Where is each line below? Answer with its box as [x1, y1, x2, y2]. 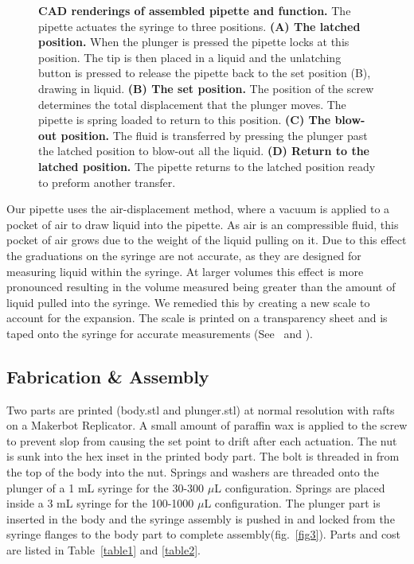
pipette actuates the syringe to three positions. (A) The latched [38, 18, 361, 34]
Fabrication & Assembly [6, 364, 209, 388]
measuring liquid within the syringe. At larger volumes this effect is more [6, 263, 364, 279]
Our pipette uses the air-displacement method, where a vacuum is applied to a [6, 200, 390, 217]
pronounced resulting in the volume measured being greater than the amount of [6, 278, 396, 295]
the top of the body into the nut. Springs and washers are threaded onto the [6, 464, 379, 480]
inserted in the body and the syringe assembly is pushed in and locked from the [6, 510, 395, 527]
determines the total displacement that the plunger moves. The [38, 95, 346, 112]
